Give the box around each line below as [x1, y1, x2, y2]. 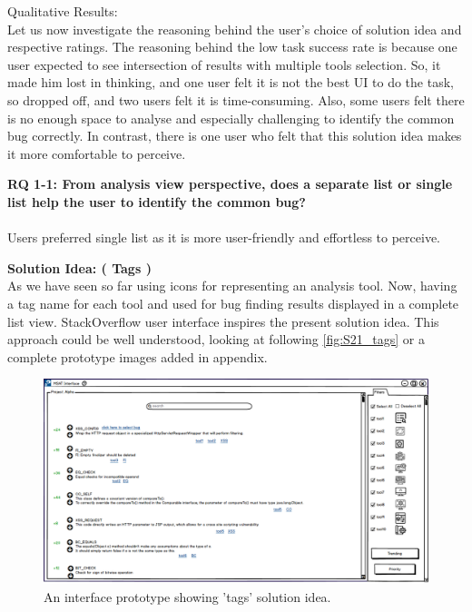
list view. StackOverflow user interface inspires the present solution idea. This [7, 311, 439, 331]
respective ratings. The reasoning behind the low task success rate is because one [7, 37, 457, 56]
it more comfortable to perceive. [7, 143, 186, 163]
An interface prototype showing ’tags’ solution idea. [44, 587, 331, 606]
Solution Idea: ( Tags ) [7, 258, 152, 277]
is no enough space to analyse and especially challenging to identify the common [7, 108, 455, 127]
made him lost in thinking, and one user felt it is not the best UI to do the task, [7, 73, 454, 92]
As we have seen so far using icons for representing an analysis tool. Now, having [7, 276, 457, 295]
